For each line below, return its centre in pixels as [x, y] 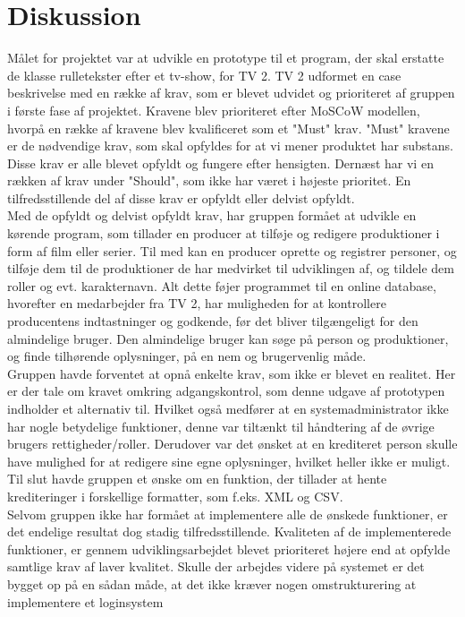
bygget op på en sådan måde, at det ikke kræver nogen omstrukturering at [212, 583]
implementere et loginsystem [85, 601]
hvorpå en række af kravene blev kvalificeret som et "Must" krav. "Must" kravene [228, 128]
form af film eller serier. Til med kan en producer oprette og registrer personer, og [232, 250]
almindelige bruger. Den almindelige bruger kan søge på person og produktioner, [228, 338]
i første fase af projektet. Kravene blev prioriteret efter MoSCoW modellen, [214, 110]
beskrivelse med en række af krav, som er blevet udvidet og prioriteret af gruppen [231, 93]
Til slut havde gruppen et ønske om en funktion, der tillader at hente [197, 479]
